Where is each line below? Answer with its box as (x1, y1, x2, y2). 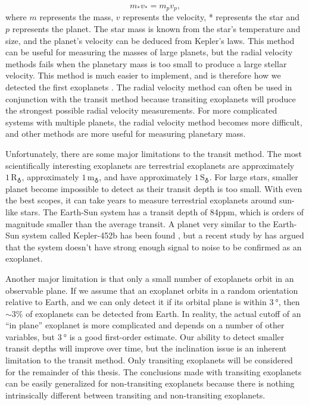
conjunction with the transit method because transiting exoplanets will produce (5, 92, 296, 105)
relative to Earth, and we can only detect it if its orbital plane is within (5, 296, 267, 308)
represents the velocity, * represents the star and (123, 11, 300, 23)
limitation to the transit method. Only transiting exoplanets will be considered (5, 354, 293, 366)
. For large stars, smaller (209, 171, 298, 183)
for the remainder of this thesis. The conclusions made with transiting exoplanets (5, 365, 302, 378)
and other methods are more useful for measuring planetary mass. (5, 127, 246, 140)
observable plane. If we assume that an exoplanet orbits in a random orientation (5, 284, 298, 296)
